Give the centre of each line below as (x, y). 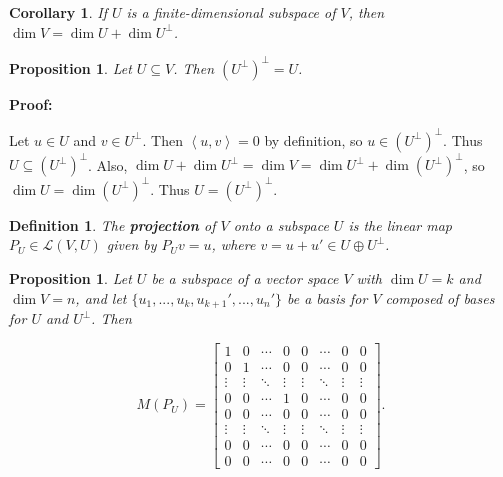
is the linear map (400, 224)
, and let (101, 297)
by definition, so (313, 139)
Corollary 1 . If (58, 12)
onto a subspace (281, 224)
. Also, (108, 164)
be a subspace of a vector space (245, 277)
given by (131, 244)
